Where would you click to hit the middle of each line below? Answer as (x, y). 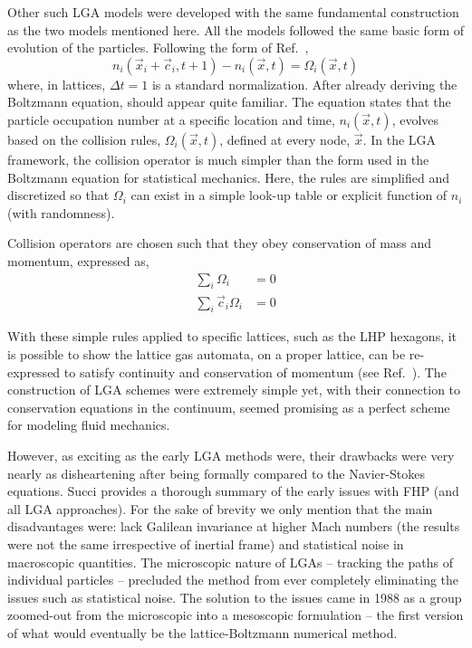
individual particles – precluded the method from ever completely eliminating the (233, 580)
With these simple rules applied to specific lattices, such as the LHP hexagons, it (232, 336)
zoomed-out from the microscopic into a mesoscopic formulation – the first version (236, 615)
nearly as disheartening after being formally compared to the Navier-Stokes (216, 473)
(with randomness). (61, 212)
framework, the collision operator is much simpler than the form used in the (218, 159)
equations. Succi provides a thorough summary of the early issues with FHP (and (233, 491)
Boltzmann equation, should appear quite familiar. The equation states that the (229, 102)
